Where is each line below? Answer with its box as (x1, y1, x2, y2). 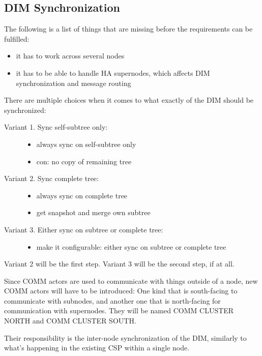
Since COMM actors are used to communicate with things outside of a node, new (4, 275, 258, 286)
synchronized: (4, 104, 46, 115)
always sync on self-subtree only (36, 138, 136, 149)
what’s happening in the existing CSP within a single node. (4, 342, 190, 353)
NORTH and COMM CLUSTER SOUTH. (4, 315, 136, 326)
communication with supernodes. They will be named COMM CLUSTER (4, 305, 234, 316)
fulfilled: (4, 33, 30, 44)
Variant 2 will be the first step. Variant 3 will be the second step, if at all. (4, 258, 235, 269)
